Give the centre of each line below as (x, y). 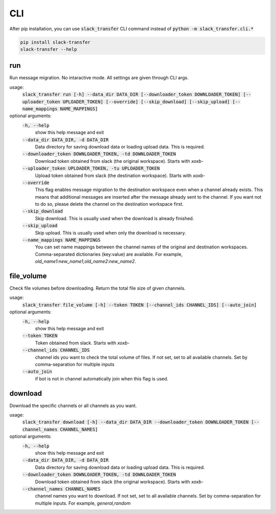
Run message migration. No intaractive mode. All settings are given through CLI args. (99, 78)
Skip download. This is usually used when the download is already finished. (114, 218)
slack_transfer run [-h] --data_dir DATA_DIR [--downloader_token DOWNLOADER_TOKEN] (131, 94)
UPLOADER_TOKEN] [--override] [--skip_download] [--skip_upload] (146, 102)
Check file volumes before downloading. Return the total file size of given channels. (98, 288)
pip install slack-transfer (55, 42)
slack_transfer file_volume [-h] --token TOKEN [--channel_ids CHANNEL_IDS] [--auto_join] (140, 305)
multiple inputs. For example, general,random (83, 503)
